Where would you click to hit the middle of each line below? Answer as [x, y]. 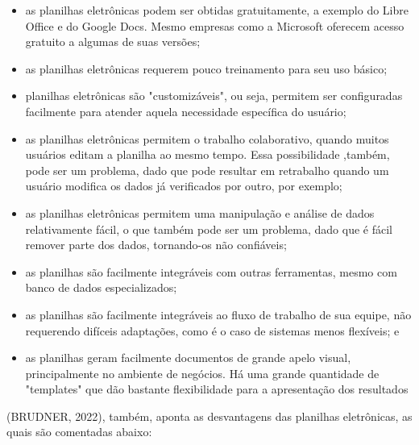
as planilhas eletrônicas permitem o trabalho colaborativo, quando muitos [207, 138]
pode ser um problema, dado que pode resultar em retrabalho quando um [207, 170]
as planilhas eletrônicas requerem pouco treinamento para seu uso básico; [206, 68]
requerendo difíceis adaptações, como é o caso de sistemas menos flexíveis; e [212, 330]
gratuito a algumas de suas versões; [113, 42]
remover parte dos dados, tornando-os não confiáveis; [156, 245]
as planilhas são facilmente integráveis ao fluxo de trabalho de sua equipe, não [218, 314]
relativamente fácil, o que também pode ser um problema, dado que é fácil [209, 229]
